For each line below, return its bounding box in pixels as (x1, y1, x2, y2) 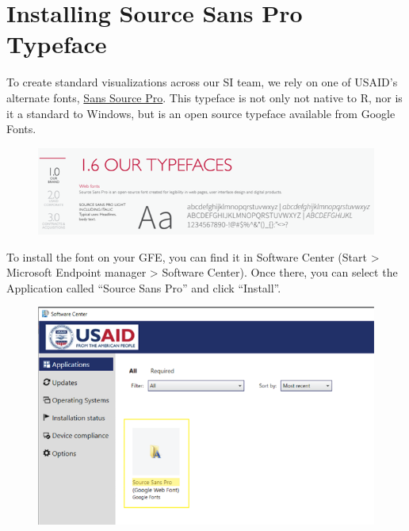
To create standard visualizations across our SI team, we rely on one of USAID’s (6, 74, 398, 90)
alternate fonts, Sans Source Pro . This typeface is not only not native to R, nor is (6, 89, 403, 105)
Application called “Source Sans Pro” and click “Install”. (6, 279, 281, 296)
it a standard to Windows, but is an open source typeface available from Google (6, 105, 396, 121)
